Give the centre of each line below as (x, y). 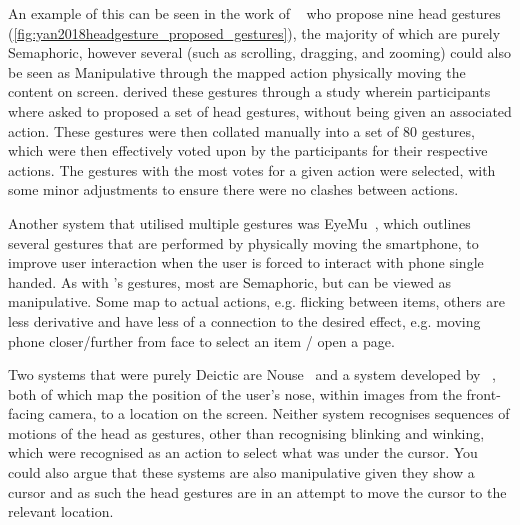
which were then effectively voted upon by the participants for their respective (248, 150)
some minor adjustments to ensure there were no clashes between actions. (233, 189)
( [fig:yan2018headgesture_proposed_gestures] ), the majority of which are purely (254, 32)
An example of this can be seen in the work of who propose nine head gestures (254, 13)
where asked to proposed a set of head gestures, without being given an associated (260, 110)
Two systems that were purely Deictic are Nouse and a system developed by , (252, 374)
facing (26, 413)
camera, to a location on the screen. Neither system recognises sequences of (279, 413)
